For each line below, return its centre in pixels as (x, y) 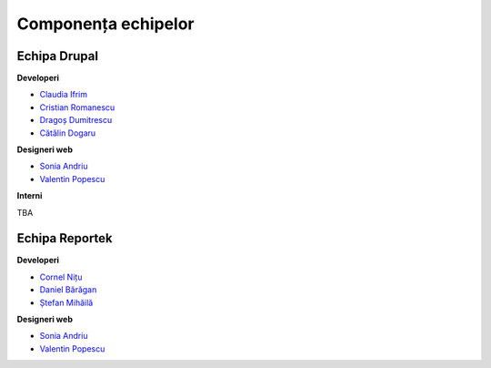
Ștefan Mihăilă (66, 302)
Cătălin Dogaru (68, 133)
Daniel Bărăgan (68, 290)
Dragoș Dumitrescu (76, 120)
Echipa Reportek (65, 238)
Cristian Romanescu (77, 107)
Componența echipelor (105, 24)
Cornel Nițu (61, 277)
